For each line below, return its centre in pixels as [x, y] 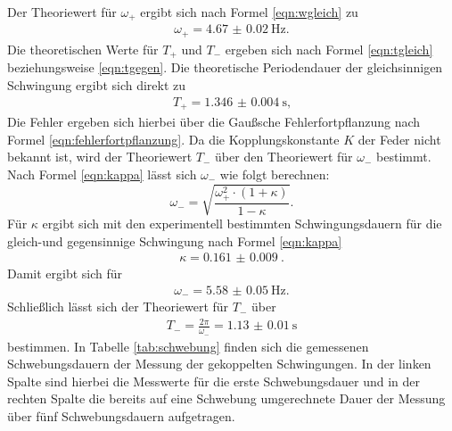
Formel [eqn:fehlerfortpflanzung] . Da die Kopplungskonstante [173, 139]
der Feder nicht [399, 139]
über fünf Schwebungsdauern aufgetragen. [121, 416]
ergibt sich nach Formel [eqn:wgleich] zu [249, 12]
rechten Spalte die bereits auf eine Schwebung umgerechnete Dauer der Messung [226, 398]
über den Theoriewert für [284, 157]
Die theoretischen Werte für [83, 49]
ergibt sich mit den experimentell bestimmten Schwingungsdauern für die [242, 223]
